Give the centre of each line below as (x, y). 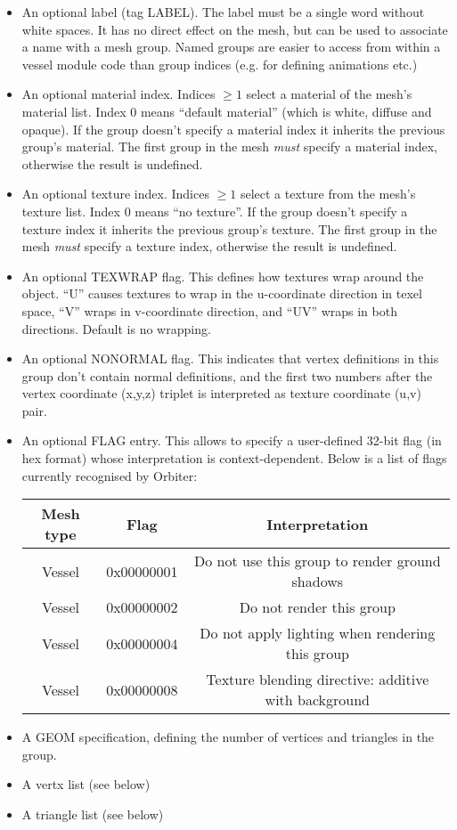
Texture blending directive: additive (318, 679)
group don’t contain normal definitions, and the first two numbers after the (227, 375)
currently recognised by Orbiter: (110, 475)
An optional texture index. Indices (115, 194)
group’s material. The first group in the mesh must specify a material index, (230, 146)
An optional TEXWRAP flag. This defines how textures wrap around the (223, 276)
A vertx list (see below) (86, 784)
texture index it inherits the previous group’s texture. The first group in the (229, 228)
